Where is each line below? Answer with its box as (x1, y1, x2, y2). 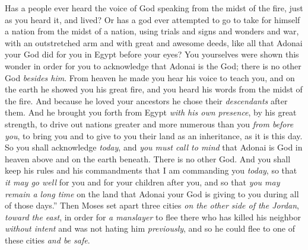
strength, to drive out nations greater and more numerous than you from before (5, 117, 294, 130)
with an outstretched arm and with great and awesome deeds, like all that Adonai (5, 36, 303, 49)
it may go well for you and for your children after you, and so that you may (5, 175, 280, 188)
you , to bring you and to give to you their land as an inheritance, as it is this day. (5, 129, 303, 142)
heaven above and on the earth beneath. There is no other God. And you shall (5, 152, 291, 165)
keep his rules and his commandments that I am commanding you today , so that (5, 164, 297, 177)
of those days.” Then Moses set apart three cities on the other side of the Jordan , (5, 199, 299, 211)
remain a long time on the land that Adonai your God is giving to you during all (5, 187, 299, 200)
